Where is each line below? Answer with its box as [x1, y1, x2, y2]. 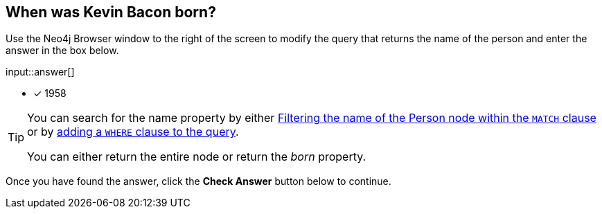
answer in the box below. [6, 44, 119, 57]
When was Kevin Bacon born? [6, 3, 216, 21]
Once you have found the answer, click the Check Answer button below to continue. [6, 175, 391, 188]
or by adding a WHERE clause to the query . [27, 125, 239, 139]
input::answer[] [6, 66, 75, 78]
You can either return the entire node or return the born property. [27, 150, 366, 164]
